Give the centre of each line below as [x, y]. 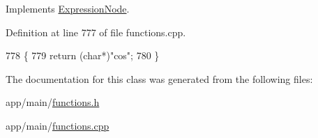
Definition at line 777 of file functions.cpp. [96, 32]
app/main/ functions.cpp [58, 125]
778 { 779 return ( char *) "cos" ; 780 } [83, 55]
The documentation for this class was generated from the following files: [159, 78]
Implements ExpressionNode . [68, 8]
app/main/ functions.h [53, 102]
